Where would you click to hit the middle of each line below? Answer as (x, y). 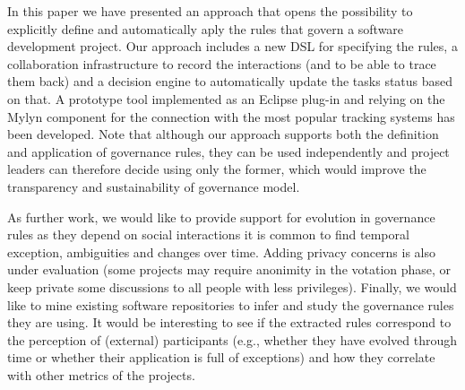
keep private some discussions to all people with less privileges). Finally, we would (232, 286)
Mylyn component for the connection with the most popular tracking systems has (231, 116)
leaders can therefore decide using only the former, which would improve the (217, 169)
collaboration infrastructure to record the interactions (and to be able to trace (222, 63)
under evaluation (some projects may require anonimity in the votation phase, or (229, 269)
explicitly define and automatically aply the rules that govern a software (206, 28)
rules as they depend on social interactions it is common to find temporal (208, 234)
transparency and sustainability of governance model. (154, 186)
